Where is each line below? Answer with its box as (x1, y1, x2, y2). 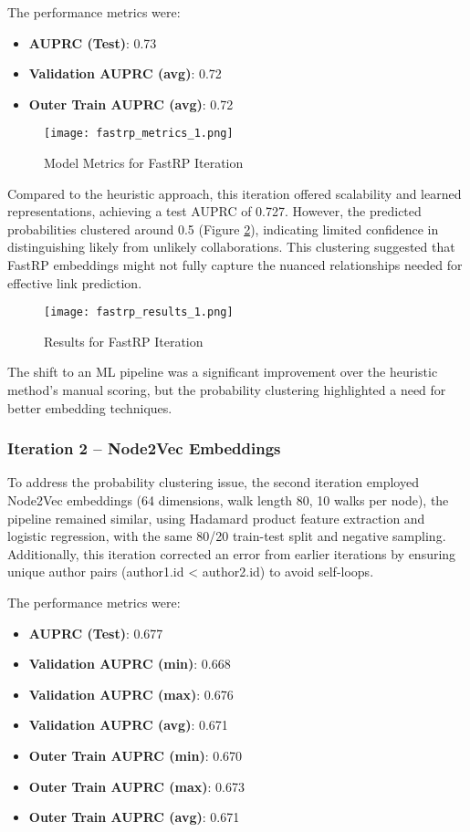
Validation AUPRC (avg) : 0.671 (28, 715, 228, 734)
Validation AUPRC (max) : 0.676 (28, 684, 234, 703)
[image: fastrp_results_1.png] (44, 306, 234, 319)
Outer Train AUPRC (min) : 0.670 (28, 745, 243, 764)
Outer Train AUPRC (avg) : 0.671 (28, 807, 240, 827)
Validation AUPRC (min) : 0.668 (28, 654, 231, 673)
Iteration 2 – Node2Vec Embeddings (7, 437, 281, 460)
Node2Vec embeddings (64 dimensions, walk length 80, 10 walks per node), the (7, 491, 449, 510)
